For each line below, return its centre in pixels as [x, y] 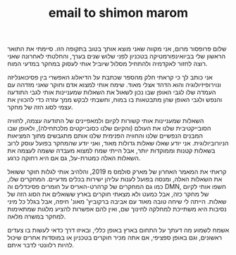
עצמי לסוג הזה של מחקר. [40, 107]
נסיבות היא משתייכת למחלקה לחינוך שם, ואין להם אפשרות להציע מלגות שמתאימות [117, 209]
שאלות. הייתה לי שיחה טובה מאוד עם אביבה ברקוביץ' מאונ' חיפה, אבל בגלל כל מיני [117, 202]
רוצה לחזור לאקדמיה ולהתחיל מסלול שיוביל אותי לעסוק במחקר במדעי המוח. [107, 64]
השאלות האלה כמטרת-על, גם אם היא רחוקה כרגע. [74, 158]
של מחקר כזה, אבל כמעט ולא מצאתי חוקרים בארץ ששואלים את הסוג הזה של [108, 194]
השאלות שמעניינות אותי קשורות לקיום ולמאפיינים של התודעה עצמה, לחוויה [106, 121]
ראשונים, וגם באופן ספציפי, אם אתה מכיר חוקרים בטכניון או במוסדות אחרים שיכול [115, 237]
